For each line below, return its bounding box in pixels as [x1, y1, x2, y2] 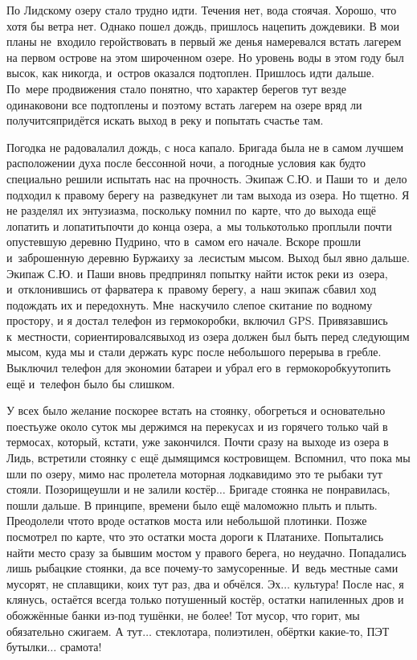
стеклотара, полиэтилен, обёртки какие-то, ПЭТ [155, 622, 390, 639]
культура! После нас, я [293, 575, 404, 592]
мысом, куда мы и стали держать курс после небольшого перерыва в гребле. [6, 343, 382, 360]
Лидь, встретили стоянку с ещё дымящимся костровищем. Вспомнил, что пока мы [6, 449, 411, 466]
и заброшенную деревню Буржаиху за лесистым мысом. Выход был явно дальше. [6, 248, 411, 265]
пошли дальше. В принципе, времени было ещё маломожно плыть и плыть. [6, 496, 378, 513]
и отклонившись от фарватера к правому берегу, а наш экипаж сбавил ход [6, 281, 377, 297]
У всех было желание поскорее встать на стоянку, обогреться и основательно [6, 402, 386, 419]
